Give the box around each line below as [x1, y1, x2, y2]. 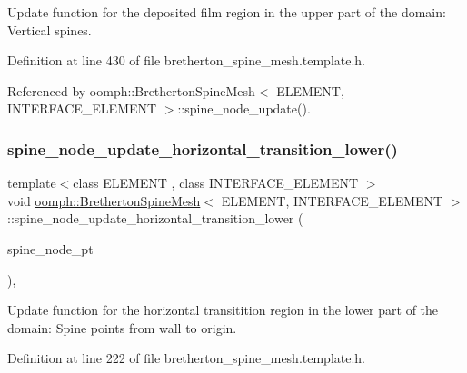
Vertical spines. [7, 20, 92, 39]
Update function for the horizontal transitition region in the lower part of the [7, 300, 439, 319]
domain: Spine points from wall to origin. [7, 318, 237, 337]
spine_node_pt [7, 239, 94, 258]
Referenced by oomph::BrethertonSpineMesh [7, 81, 255, 100]
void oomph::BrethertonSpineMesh [7, 191, 201, 210]
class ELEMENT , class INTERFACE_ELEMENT [73, 173, 359, 192]
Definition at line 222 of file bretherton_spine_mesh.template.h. [7, 348, 366, 368]
